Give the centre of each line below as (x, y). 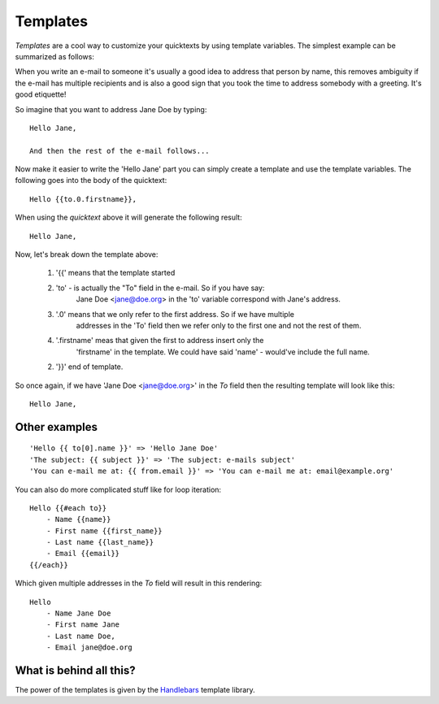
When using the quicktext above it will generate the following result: (129, 217)
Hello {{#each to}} (68, 508)
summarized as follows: (55, 56)
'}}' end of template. (89, 367)
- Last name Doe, (80, 636)
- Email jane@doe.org (89, 648)
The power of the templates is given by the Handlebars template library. (135, 690)
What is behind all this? (75, 670)
